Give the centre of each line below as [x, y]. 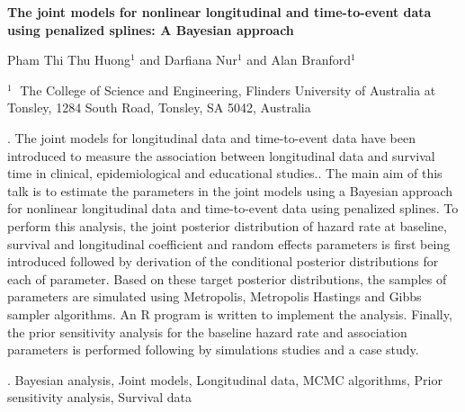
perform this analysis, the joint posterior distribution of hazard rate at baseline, [227, 225]
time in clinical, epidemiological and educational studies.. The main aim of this [225, 173]
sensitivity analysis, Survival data [99, 397]
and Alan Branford [299, 60]
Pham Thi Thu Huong [69, 60]
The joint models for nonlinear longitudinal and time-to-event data [219, 12]
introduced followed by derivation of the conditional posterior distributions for [223, 261]
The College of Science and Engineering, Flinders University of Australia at [228, 90]
